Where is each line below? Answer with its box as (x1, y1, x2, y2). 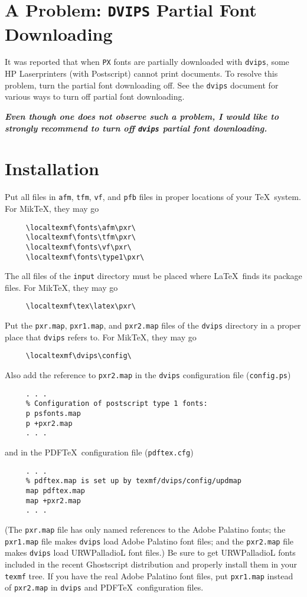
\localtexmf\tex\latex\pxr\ (25, 302, 136, 311)
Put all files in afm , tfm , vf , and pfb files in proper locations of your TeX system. (5, 191, 301, 203)
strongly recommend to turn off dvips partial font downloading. (5, 122, 267, 134)
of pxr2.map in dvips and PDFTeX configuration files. (5, 581, 204, 593)
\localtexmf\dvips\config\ (25, 352, 132, 360)
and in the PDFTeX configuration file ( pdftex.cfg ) (5, 446, 194, 458)
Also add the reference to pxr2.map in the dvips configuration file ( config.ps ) (5, 369, 291, 381)
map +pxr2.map (25, 496, 81, 505)
